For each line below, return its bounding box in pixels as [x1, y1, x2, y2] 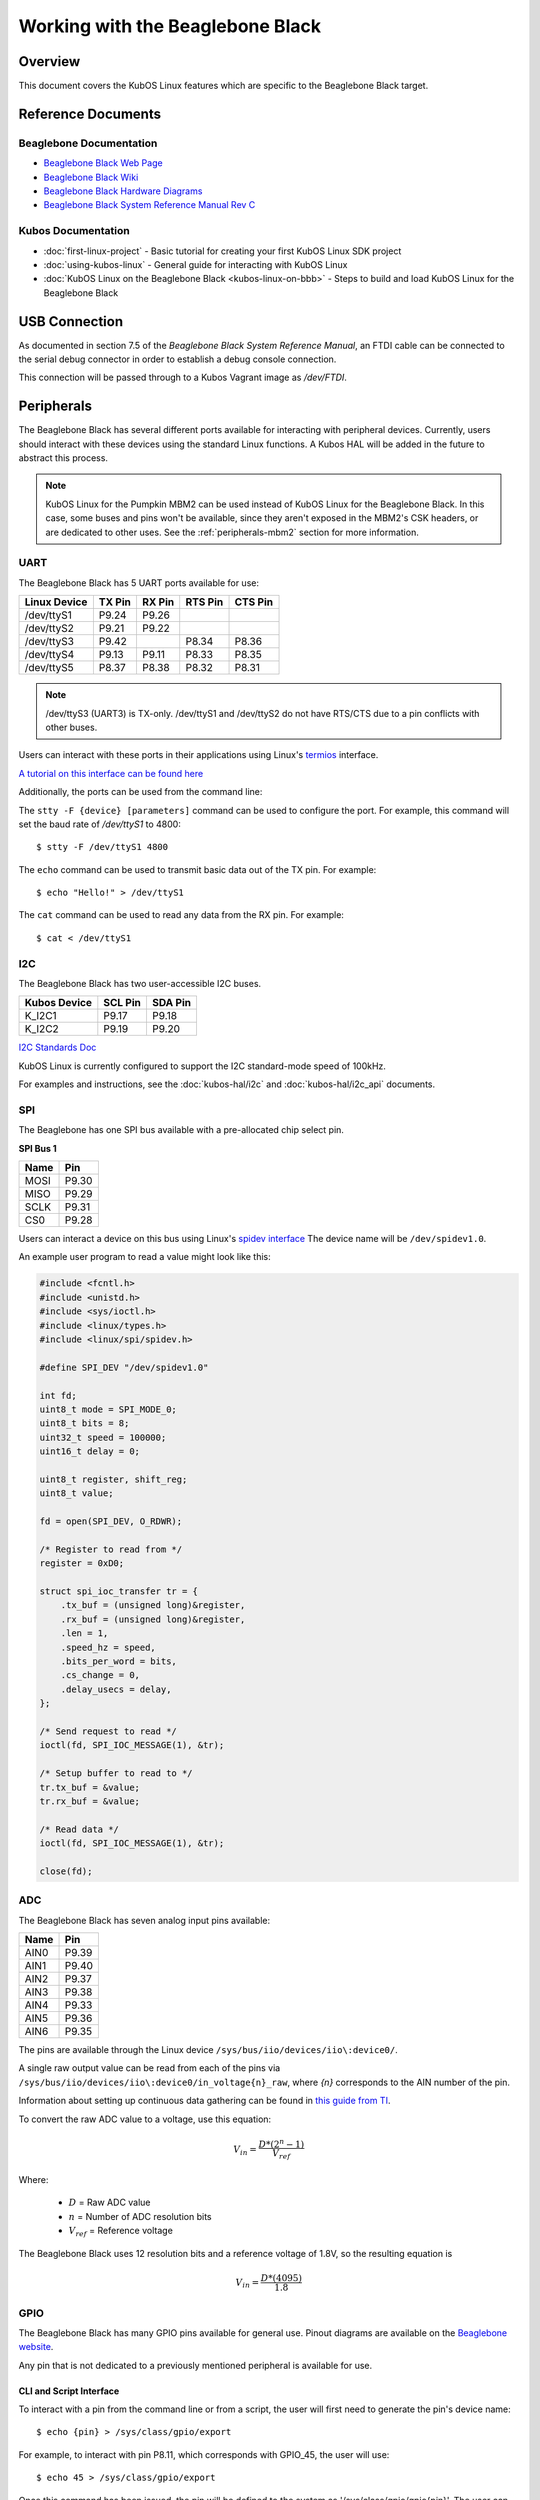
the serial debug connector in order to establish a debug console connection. [18, 353, 337, 365]
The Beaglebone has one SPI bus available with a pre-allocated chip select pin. [18, 1124, 345, 1136]
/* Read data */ [39, 1823, 120, 1835]
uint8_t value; [39, 1488, 114, 1499]
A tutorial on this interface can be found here [18, 767, 204, 779]
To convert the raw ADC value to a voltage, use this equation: [18, 2113, 272, 2125]
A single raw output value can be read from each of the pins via [18, 2062, 281, 2074]
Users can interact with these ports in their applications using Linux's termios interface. [18, 749, 379, 761]
